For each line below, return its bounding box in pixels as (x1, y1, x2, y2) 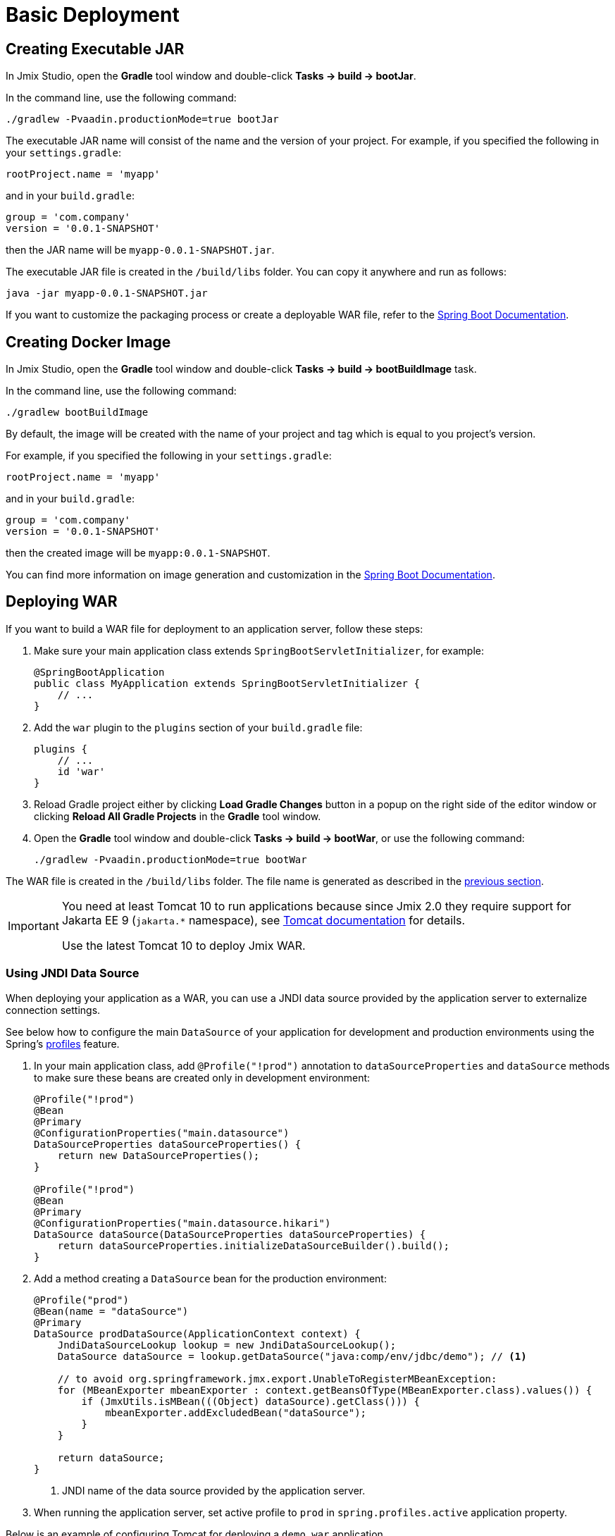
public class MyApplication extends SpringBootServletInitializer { (34, 677, 420, 689)
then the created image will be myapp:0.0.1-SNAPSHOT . (6, 547, 271, 559)
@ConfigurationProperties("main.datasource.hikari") (34, 1217, 331, 1229)
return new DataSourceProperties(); (57, 1149, 260, 1161)
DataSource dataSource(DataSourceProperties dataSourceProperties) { (34, 1228, 426, 1240)
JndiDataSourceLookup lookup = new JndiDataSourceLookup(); (57, 1339, 397, 1351)
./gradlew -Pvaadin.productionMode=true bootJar (6, 113, 279, 125)
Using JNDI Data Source (6, 966, 139, 981)
